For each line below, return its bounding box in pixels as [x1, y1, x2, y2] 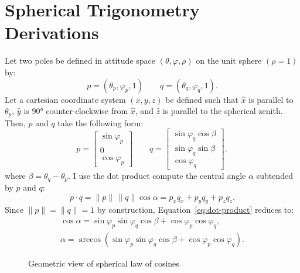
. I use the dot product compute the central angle [68, 169, 246, 181]
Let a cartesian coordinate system [5, 93, 126, 105]
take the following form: [57, 116, 144, 129]
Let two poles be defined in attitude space [5, 54, 155, 67]
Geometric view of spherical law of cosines [28, 257, 179, 269]
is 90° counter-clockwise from [23, 105, 128, 117]
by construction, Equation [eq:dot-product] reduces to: [97, 203, 294, 216]
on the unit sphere [196, 54, 262, 67]
